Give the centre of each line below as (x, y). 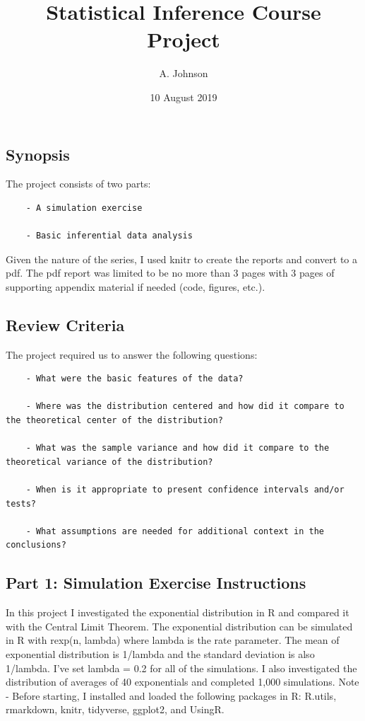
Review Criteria (65, 324)
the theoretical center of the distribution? (114, 421)
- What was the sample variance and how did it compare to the (178, 448)
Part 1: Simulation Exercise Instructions (156, 583)
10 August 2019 (184, 97)
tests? (21, 503)
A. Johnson (184, 73)
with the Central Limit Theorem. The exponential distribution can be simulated (179, 626)
